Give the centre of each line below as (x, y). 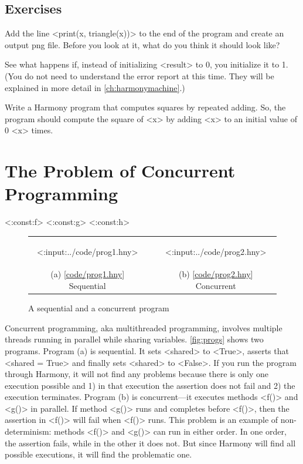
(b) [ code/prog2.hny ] (216, 274)
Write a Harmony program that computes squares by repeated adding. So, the (145, 107)
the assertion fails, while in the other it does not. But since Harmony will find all (150, 443)
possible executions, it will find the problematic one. (98, 454)
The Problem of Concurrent (120, 171)
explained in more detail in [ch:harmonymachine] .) (95, 87)
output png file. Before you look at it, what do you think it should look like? (142, 44)
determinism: (28, 431)
